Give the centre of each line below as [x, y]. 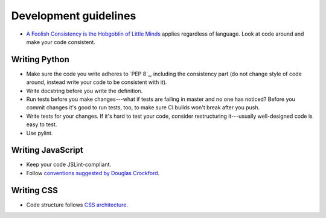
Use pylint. [40, 133]
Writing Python [40, 59]
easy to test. [42, 124]
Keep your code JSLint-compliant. [69, 165]
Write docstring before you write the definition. [85, 91]
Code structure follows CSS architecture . [77, 205]
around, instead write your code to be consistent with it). [97, 82]
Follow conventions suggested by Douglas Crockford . [93, 173]
